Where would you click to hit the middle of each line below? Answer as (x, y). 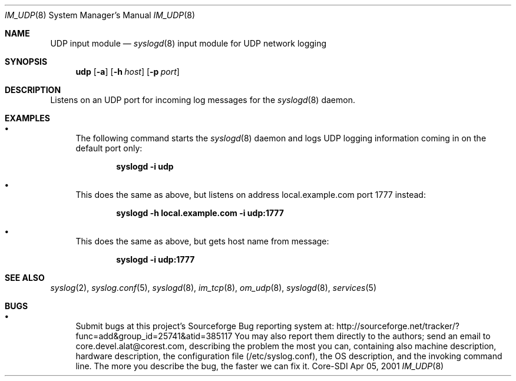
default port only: (109, 148)
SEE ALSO (25, 278)
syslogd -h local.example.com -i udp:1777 (200, 213)
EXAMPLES (27, 118)
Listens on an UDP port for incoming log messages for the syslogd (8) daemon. (203, 100)
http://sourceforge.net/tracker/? (398, 326)
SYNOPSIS (26, 62)
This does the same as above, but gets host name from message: (202, 241)
